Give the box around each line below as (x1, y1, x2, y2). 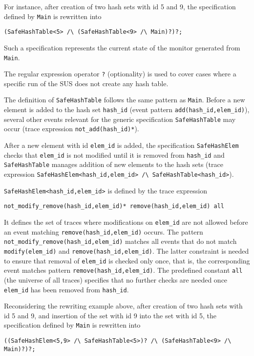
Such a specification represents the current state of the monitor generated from (4, 42, 240, 52)
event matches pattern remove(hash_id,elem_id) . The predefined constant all (4, 265, 243, 275)
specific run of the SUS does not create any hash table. (4, 78, 169, 88)
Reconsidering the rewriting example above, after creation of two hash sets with (4, 301, 243, 311)
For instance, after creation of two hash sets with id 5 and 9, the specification (4, 1, 236, 11)
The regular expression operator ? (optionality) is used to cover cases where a (4, 69, 236, 79)
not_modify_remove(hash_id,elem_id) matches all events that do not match (4, 236, 237, 246)
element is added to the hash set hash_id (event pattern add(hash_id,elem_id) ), (4, 104, 250, 115)
